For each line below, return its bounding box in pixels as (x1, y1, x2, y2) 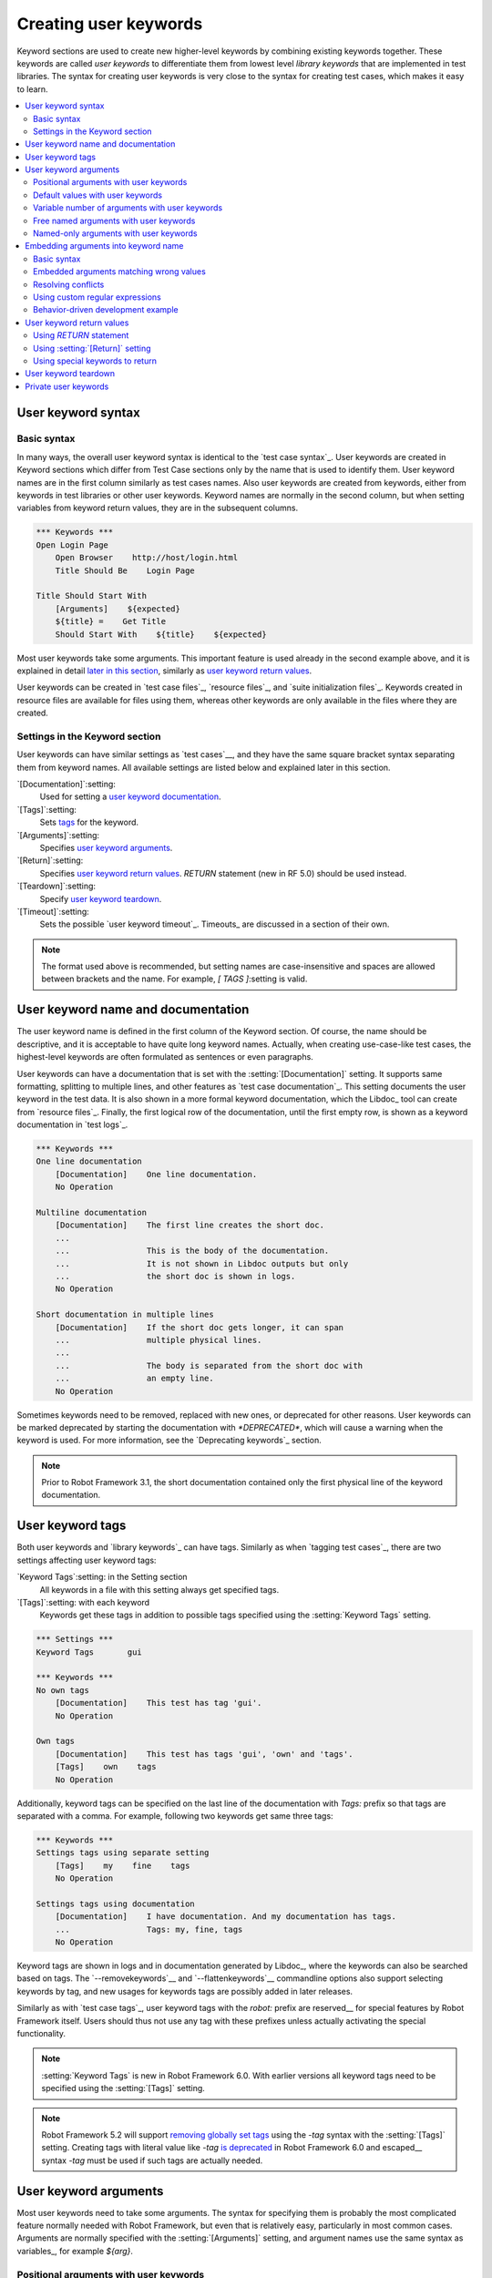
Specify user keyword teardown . (39, 893, 162, 904)
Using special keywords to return (33, 355, 157, 366)
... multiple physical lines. (55, 1335, 262, 1345)
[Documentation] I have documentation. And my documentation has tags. (55, 1912, 396, 1922)
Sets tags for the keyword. (39, 816, 139, 828)
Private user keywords (25, 381, 109, 392)
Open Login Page (36, 539, 109, 550)
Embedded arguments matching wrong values (33, 266, 207, 277)
